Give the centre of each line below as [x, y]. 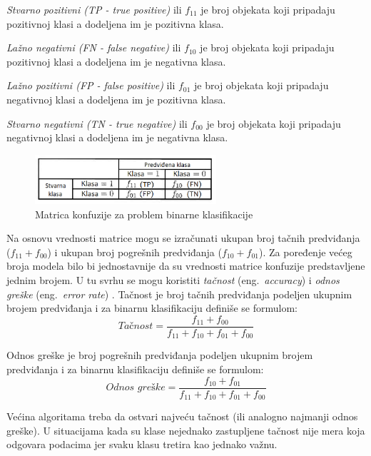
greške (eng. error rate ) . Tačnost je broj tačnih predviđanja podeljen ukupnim [179, 294]
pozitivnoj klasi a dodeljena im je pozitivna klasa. [115, 23]
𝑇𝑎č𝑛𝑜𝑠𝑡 [136, 326]
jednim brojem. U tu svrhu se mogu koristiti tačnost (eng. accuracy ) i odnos [173, 280]
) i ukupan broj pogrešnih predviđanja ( [134, 252]
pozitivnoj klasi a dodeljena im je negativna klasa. [116, 61]
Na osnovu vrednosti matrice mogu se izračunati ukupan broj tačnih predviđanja [183, 238]
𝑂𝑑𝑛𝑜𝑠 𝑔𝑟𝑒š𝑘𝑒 [136, 388]
